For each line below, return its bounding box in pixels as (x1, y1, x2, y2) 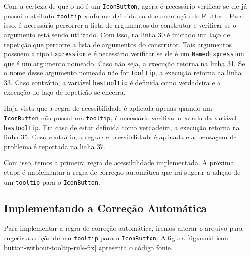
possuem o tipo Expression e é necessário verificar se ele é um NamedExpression (4, 49, 244, 59)
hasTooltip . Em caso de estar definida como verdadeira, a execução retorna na (4, 122, 240, 132)
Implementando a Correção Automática (4, 200, 207, 215)
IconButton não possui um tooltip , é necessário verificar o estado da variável (4, 112, 237, 122)
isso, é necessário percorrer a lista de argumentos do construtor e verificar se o (4, 20, 236, 30)
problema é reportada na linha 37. (4, 141, 105, 151)
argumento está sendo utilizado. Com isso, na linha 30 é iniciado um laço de (4, 29, 230, 39)
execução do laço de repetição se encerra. (4, 86, 126, 97)
